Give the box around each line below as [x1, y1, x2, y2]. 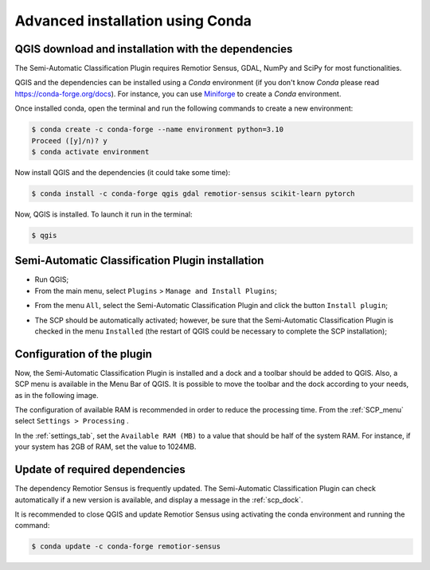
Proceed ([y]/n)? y [31, 136, 107, 145]
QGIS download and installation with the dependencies [14, 42, 293, 56]
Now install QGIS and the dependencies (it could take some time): [14, 167, 231, 177]
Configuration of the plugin [14, 347, 153, 361]
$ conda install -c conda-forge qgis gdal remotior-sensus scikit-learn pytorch [31, 189, 355, 198]
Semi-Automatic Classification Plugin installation [14, 254, 264, 267]
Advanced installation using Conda [14, 12, 252, 29]
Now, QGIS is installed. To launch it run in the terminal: [14, 209, 193, 219]
